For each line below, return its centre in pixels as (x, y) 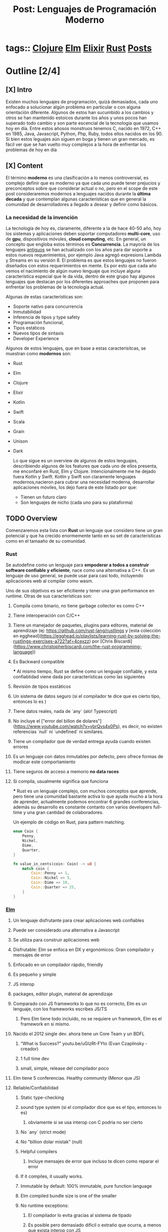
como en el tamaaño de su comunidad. (46, 541)
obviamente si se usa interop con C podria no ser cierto (85, 1122)
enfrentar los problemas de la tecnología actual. (55, 287)
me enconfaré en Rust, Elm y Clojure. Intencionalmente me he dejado (84, 471)
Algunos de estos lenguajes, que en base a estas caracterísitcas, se (76, 348)
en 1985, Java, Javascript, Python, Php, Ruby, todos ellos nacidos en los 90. (84, 134)
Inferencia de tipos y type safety (46, 317)
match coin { (36, 868)
